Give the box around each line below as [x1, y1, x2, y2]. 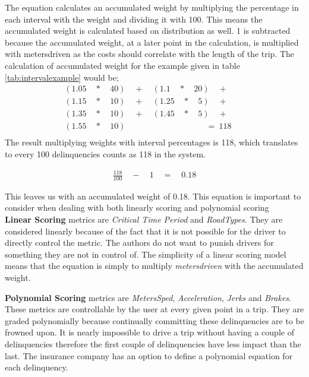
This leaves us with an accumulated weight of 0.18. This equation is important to [5, 189, 301, 202]
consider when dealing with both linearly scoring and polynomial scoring [5, 201, 269, 214]
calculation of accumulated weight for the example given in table [5, 59, 240, 71]
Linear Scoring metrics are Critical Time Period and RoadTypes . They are [5, 213, 283, 226]
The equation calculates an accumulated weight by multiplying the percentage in [5, 1, 299, 13]
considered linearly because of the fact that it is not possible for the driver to [5, 224, 286, 237]
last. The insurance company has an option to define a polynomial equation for [5, 349, 293, 362]
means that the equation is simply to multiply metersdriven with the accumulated [5, 259, 304, 272]
